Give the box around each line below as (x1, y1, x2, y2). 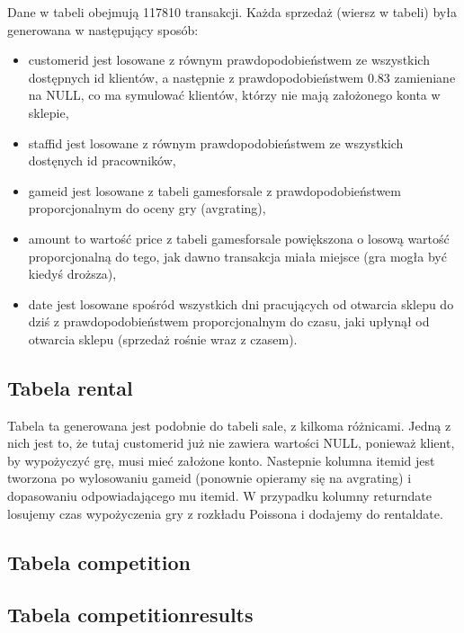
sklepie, (28, 103, 69, 121)
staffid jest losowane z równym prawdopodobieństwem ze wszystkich (28, 133, 404, 152)
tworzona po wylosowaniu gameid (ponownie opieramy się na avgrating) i (7, 468, 412, 487)
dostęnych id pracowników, (28, 151, 176, 170)
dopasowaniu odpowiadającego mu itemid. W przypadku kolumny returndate (7, 486, 432, 505)
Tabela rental (7, 373, 133, 401)
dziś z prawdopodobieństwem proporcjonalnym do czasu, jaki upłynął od (28, 312, 430, 331)
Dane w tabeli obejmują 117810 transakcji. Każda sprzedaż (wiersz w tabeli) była (7, 3, 457, 21)
